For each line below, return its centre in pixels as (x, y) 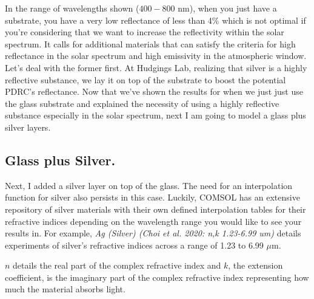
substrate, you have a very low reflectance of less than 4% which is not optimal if (155, 20)
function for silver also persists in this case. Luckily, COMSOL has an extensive (152, 197)
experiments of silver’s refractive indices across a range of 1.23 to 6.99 (134, 245)
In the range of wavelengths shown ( (72, 8)
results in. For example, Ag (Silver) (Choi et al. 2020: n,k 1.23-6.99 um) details (153, 233)
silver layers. (28, 127)
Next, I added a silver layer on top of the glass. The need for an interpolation (149, 185)
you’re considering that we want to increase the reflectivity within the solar (145, 32)
